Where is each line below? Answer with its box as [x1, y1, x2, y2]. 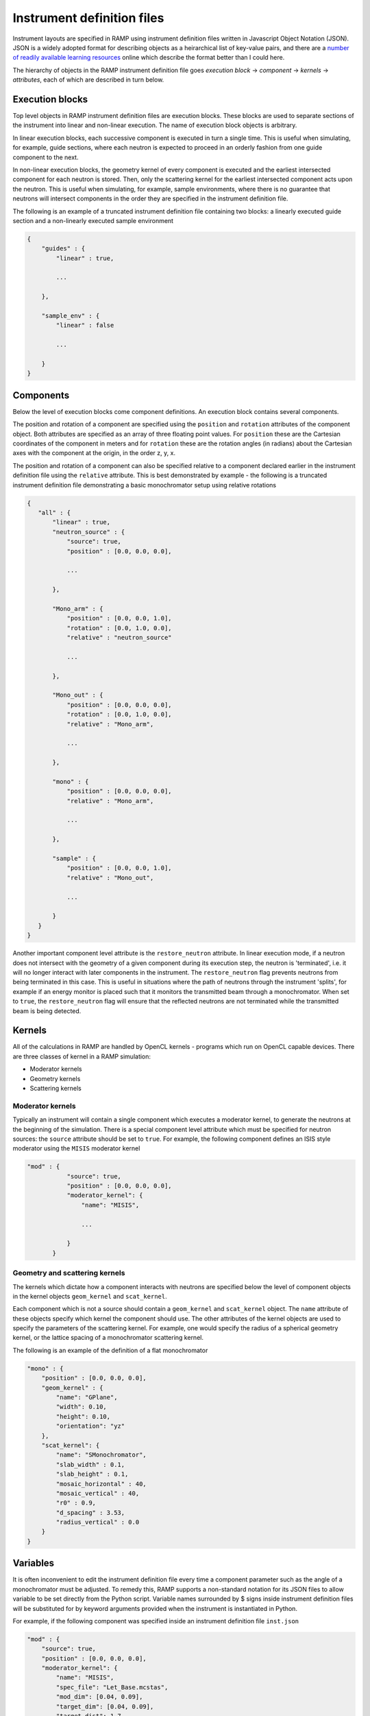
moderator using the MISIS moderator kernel [12, 1144, 140, 1152]
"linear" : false [56, 321, 114, 329]
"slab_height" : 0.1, [56, 1470, 129, 1479]
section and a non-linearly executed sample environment [12, 216, 174, 224]
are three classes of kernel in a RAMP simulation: [12, 1052, 151, 1060]
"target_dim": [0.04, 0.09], [56, 1702, 154, 1711]
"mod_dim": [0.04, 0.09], [56, 1693, 143, 1701]
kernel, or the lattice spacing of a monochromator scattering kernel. [12, 1334, 203, 1342]
